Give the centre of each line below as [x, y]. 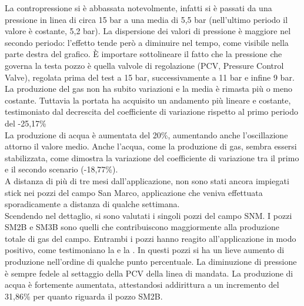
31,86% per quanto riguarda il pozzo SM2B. [84, 296]
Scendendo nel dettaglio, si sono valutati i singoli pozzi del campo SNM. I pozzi [148, 215]
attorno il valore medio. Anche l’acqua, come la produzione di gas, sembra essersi [151, 146]
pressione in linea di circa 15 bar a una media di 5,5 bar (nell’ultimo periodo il [146, 19]
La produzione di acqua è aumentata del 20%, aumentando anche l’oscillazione [146, 134]
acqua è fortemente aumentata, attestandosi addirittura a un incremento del [142, 285]
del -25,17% [26, 123]
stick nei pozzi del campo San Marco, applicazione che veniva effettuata [134, 192]
